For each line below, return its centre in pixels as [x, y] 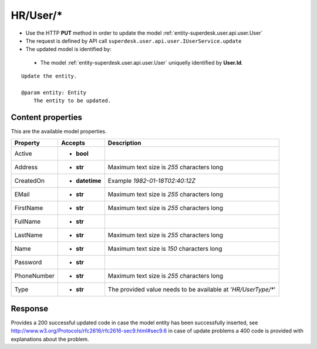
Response [30, 309]
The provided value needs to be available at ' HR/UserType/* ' [192, 289]
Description [124, 143]
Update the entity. [49, 76]
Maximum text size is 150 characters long [165, 249]
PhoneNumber [35, 276]
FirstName [29, 207]
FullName [28, 222]
